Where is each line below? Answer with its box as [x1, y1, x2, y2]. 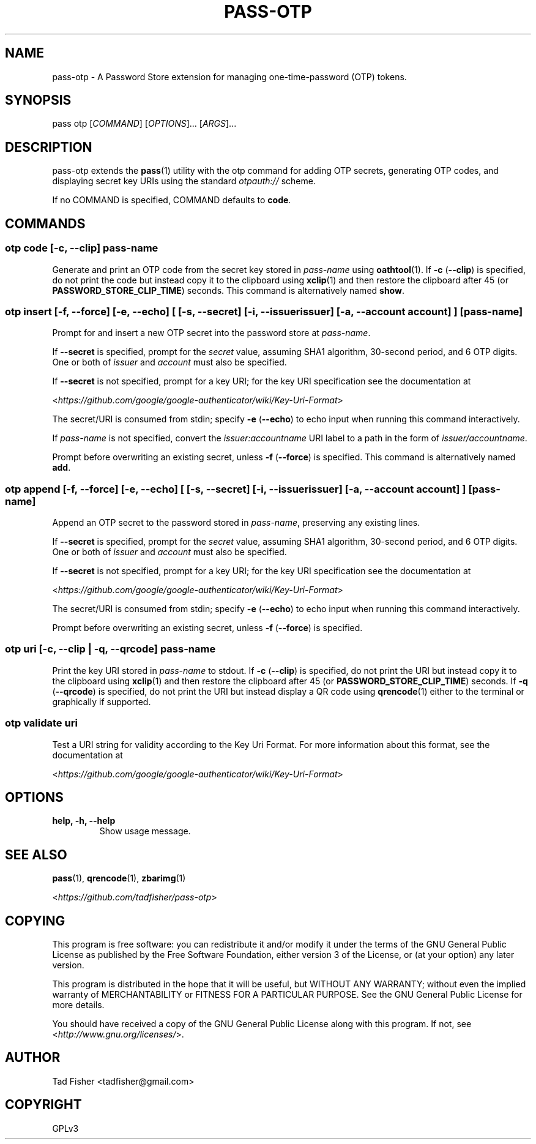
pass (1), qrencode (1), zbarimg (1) [52, 873, 186, 884]
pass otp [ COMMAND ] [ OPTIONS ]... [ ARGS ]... [52, 118, 237, 129]
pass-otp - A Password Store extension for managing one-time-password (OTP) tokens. [52, 71, 407, 82]
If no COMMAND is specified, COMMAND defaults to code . [52, 195, 291, 206]
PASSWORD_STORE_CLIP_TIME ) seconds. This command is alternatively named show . [52, 285, 404, 296]
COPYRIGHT [5, 1097, 82, 1113]
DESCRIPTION [5, 139, 92, 155]
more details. [52, 1000, 105, 1011]
